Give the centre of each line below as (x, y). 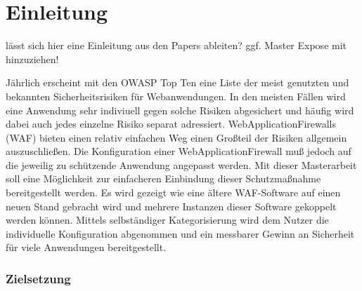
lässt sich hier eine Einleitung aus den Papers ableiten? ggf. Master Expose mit (176, 45)
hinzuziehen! (32, 59)
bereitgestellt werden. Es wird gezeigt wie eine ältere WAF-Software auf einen (173, 192)
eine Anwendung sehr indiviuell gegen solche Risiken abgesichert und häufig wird (180, 110)
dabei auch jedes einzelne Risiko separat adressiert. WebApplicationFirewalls (171, 124)
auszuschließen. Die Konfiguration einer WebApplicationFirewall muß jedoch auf (179, 151)
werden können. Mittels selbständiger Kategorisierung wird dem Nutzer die (167, 220)
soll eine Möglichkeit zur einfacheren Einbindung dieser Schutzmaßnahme (163, 178)
